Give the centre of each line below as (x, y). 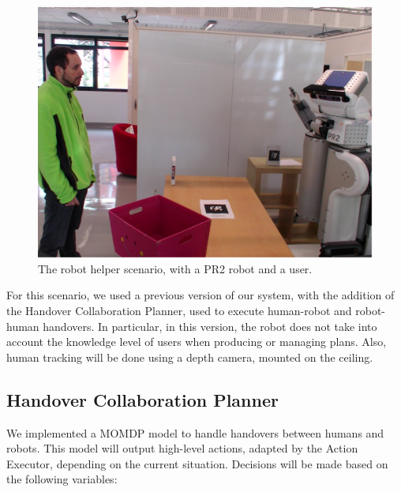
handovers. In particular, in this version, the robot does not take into (210, 326)
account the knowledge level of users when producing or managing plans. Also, (197, 342)
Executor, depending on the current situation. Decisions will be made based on (197, 463)
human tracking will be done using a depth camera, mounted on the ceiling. (190, 357)
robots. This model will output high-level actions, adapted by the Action (182, 448)
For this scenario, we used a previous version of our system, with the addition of (200, 295)
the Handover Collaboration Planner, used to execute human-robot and (179, 311)
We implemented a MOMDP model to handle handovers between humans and (195, 432)
